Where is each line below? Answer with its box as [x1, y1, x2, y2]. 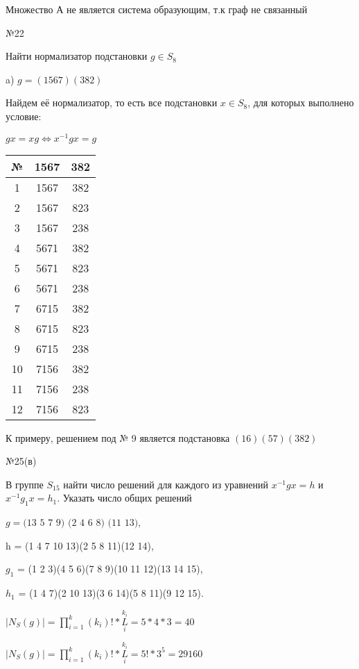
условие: [6, 108, 42, 123]
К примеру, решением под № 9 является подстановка [6, 430, 230, 445]
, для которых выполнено [247, 95, 354, 110]
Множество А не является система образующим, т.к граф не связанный [6, 2, 308, 16]
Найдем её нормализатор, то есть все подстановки [6, 95, 218, 110]
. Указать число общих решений [57, 490, 192, 505]
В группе [6, 477, 44, 491]
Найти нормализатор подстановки [6, 49, 148, 63]
